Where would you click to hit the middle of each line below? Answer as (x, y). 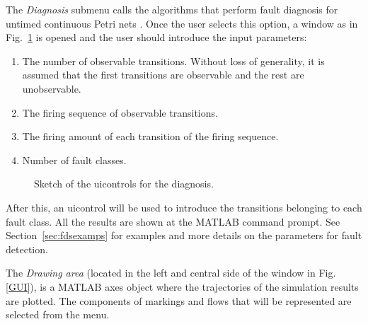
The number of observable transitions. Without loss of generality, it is (173, 60)
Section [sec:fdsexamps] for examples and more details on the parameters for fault (184, 235)
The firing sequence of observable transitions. (120, 112)
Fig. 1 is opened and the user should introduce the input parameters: (156, 37)
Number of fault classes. (74, 160)
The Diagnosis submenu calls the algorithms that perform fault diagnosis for (172, 9)
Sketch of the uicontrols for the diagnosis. (124, 184)
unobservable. (52, 88)
